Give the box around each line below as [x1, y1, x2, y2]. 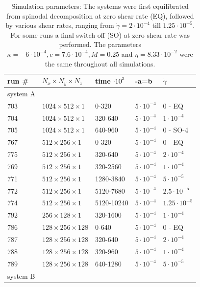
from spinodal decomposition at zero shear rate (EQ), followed [6, 10, 194, 21]
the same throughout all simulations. [45, 58, 155, 68]
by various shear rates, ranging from [5, 20, 114, 30]
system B [7, 270, 35, 281]
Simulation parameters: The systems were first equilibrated [11, 1, 189, 11]
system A [7, 88, 35, 98]
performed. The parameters [59, 39, 141, 49]
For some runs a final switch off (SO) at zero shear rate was [10, 29, 190, 40]
